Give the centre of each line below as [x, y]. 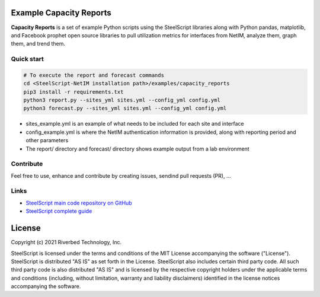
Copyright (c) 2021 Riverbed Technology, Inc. [66, 242]
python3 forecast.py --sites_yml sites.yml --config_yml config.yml [125, 108]
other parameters [47, 140]
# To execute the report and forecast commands [94, 75]
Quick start [28, 59]
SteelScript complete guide [59, 211]
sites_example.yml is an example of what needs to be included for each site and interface [135, 124]
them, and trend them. [38, 44]
